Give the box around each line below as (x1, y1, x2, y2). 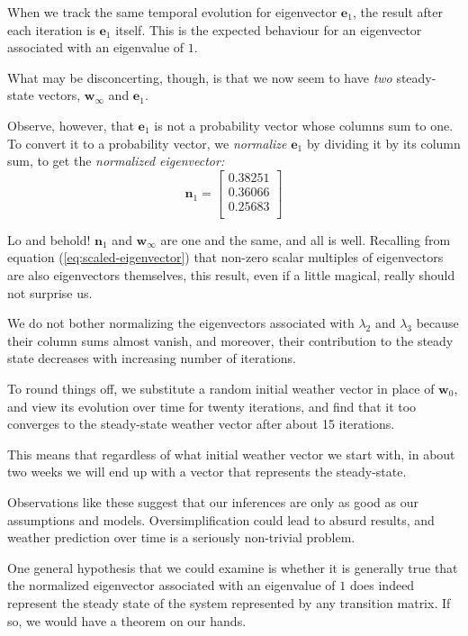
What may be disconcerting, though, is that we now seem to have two (7, 68, 392, 86)
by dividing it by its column (306, 133, 461, 152)
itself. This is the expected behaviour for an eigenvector (115, 20, 422, 39)
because (416, 313, 459, 332)
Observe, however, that (7, 115, 134, 134)
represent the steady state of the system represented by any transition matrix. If (7, 593, 451, 612)
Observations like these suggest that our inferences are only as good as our (7, 493, 418, 511)
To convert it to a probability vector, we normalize (7, 133, 287, 152)
